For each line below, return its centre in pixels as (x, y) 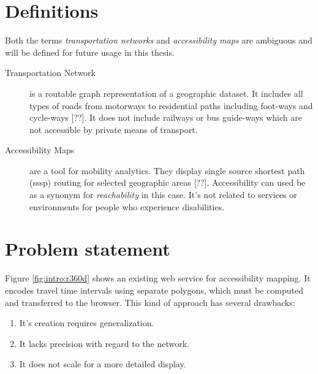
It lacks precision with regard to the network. (104, 343)
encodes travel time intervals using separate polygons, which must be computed (154, 290)
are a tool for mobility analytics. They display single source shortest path (167, 170)
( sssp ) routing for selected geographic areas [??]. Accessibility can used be (168, 182)
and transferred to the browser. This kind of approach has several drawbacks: (150, 302)
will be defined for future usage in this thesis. (90, 52)
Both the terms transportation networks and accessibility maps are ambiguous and (159, 40)
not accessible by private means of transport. (114, 129)
